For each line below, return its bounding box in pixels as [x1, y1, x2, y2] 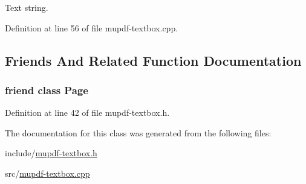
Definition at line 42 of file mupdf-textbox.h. [5, 106, 170, 119]
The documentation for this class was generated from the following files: [5, 126, 272, 139]
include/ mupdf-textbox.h [5, 147, 97, 159]
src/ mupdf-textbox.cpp [5, 167, 90, 179]
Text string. [5, 1, 48, 13]
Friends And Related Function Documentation [5, 51, 302, 69]
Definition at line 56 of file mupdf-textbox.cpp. [5, 21, 178, 34]
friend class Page [5, 82, 88, 97]
